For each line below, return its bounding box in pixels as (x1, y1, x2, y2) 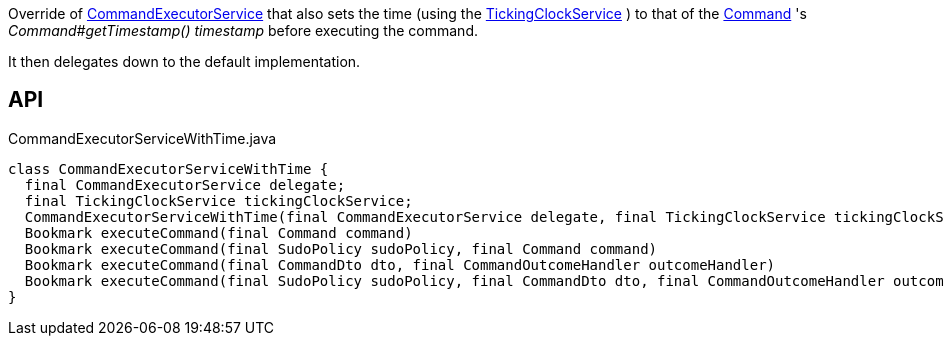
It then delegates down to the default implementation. (8, 53, 361, 70)
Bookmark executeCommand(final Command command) (24, 224, 413, 241)
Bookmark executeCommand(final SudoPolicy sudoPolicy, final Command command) (24, 240, 658, 257)
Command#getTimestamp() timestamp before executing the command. (8, 22, 478, 39)
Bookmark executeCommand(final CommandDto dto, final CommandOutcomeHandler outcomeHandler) (24, 256, 776, 273)
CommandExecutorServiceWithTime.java (8, 129, 277, 147)
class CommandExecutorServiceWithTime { (8, 160, 329, 177)
